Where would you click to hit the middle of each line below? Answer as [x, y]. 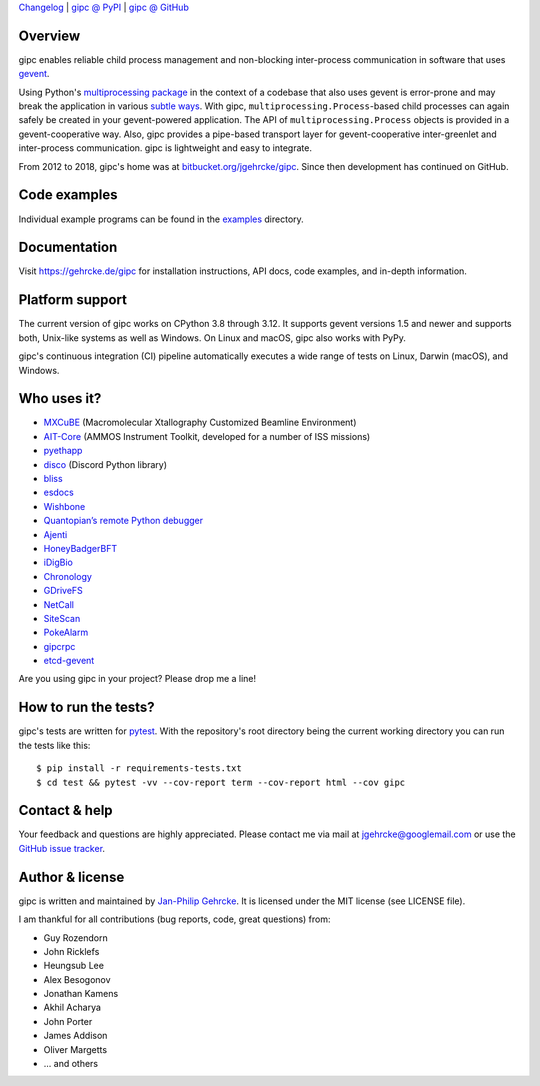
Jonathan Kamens [81, 994]
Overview [49, 35]
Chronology [67, 576]
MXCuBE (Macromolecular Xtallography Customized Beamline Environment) [200, 422]
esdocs [58, 492]
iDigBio [58, 562]
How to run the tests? [86, 707]
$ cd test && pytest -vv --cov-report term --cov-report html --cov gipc [221, 782]
